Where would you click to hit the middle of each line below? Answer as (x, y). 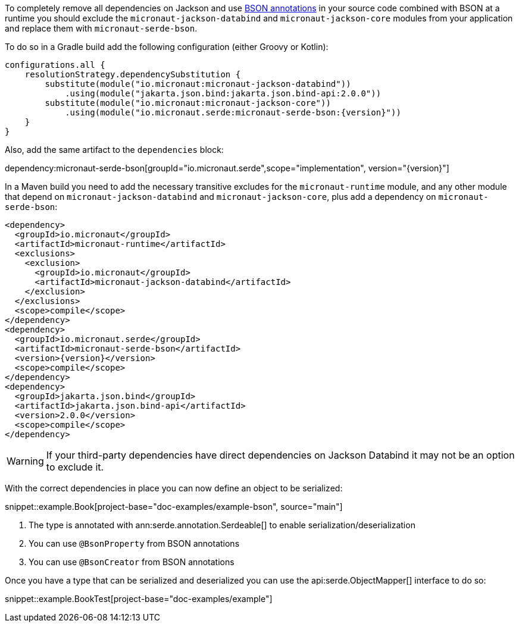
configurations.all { (55, 65)
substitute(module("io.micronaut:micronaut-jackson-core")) (188, 103)
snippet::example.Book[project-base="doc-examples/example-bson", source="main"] (174, 507)
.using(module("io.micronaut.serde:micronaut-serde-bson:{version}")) (233, 112)
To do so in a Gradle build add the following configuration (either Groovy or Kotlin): (167, 47)
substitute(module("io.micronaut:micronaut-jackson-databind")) (198, 84)
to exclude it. (75, 467)
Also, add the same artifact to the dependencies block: (114, 150)
